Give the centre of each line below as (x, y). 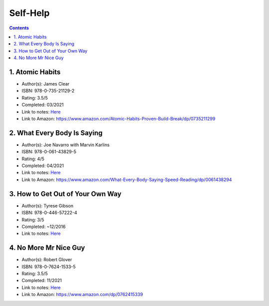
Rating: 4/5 (33, 159)
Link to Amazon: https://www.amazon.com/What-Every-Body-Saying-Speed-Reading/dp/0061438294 (127, 180)
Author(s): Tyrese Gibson (48, 205)
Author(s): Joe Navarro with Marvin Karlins (66, 145)
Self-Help (29, 13)
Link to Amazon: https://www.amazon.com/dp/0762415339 (82, 295)
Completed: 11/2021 (42, 281)
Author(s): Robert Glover (47, 260)
